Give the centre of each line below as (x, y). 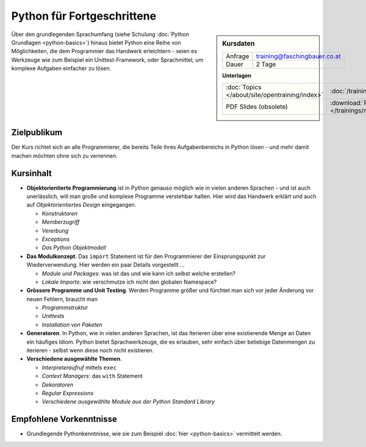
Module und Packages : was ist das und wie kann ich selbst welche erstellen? (139, 273)
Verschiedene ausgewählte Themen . (74, 359)
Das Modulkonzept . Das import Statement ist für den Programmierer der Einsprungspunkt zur (146, 256)
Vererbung (55, 231)
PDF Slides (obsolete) (257, 107)
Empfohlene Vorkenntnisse (64, 419)
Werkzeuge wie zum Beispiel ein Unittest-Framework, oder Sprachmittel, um (107, 60)
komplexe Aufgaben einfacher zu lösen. (61, 68)
